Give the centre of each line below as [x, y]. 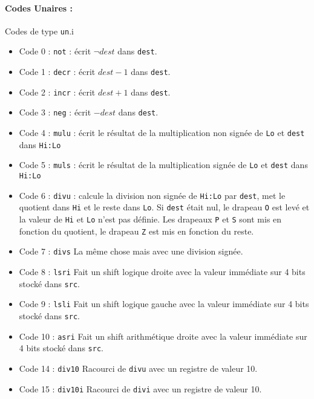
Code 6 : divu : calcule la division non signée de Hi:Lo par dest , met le [152, 195]
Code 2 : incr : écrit [57, 92]
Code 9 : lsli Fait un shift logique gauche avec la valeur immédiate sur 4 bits [164, 304]
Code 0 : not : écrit [55, 51]
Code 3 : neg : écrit [55, 112]
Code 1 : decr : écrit [57, 72]
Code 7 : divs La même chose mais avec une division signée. [131, 251]
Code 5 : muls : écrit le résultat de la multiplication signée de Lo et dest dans [163, 165]
